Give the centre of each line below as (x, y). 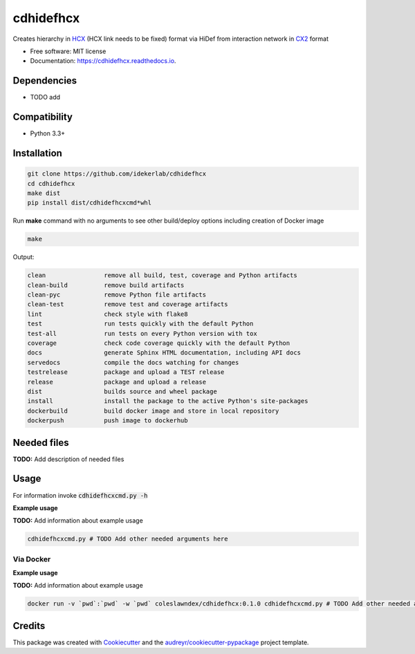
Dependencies (45, 81)
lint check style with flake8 (108, 314)
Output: (24, 257)
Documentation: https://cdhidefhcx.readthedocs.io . (103, 61)
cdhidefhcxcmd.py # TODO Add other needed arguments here (128, 539)
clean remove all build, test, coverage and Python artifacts (162, 275)
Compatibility (43, 117)
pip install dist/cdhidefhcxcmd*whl (90, 203)
